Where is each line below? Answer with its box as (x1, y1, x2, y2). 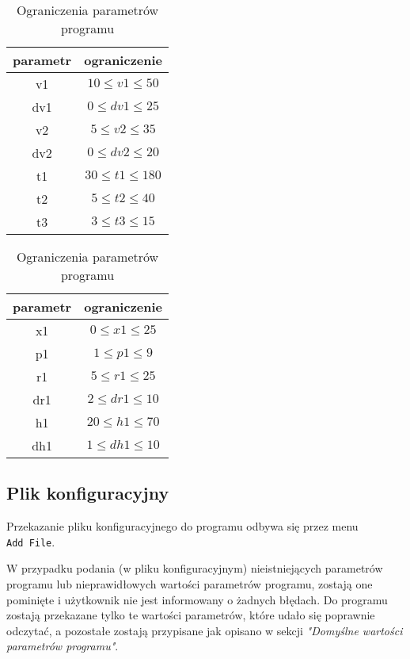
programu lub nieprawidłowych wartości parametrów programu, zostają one (6, 576, 373, 592)
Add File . (6, 533, 55, 550)
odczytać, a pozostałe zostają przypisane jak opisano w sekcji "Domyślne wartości (6, 622, 403, 638)
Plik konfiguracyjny (6, 481, 169, 505)
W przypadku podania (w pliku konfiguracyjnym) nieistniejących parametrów (6, 560, 383, 577)
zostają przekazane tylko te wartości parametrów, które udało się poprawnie (6, 607, 375, 623)
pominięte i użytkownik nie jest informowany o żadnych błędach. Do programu (6, 591, 388, 607)
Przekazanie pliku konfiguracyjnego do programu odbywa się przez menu (6, 518, 359, 534)
